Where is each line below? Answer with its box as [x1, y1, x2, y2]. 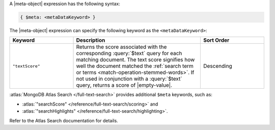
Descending [203, 63, 233, 70]
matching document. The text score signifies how [76, 56, 195, 63]
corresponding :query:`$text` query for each [76, 50, 182, 57]
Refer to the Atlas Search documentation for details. [9, 117, 118, 123]
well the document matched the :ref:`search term [76, 63, 194, 70]
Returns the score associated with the [76, 43, 167, 50]
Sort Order [203, 37, 230, 44]
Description [76, 37, 105, 44]
